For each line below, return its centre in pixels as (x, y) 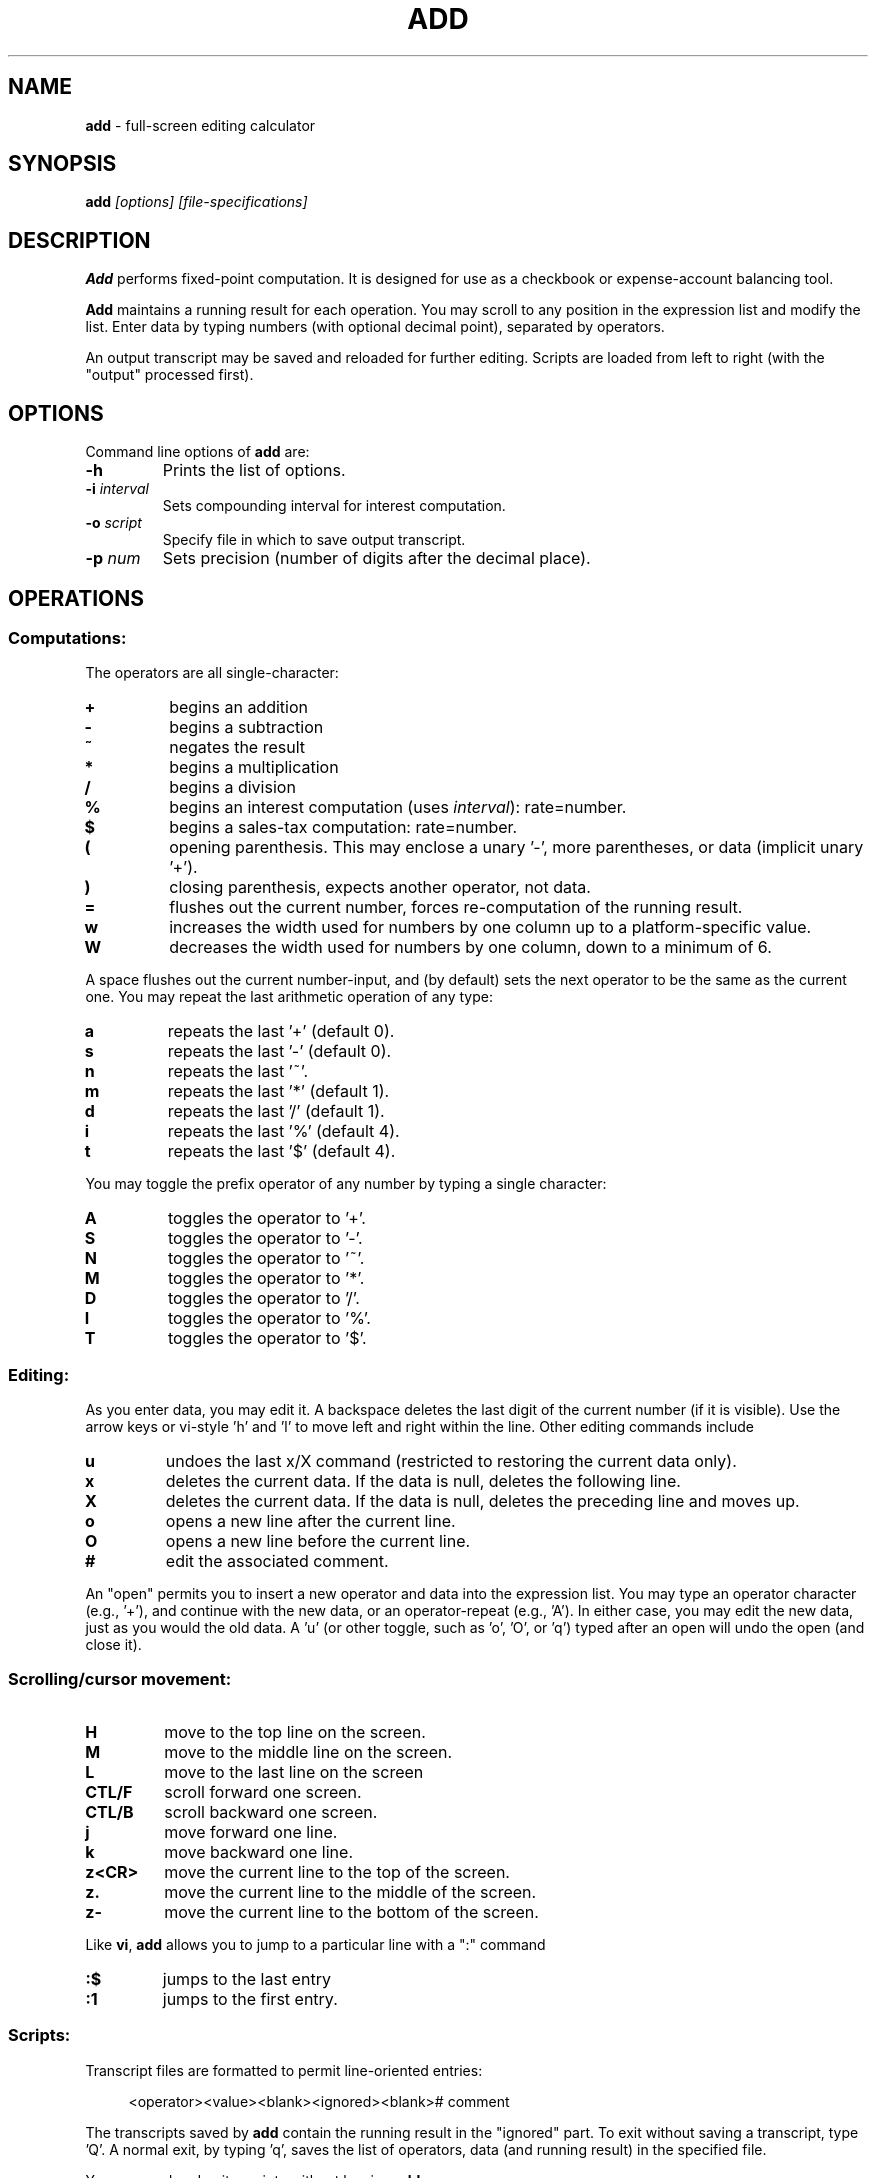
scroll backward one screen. (271, 1811)
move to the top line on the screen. (295, 1731)
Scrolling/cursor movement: (120, 1679)
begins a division (232, 787)
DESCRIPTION (79, 240)
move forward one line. (251, 1831)
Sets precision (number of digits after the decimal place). (376, 558)
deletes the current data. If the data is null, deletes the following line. (423, 1481)
